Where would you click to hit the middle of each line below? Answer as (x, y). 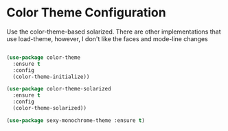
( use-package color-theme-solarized (59, 89)
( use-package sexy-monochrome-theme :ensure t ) (76, 120)
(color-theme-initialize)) (51, 77)
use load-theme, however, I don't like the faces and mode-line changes (107, 38)
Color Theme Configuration (86, 13)
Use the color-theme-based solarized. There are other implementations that (114, 32)
